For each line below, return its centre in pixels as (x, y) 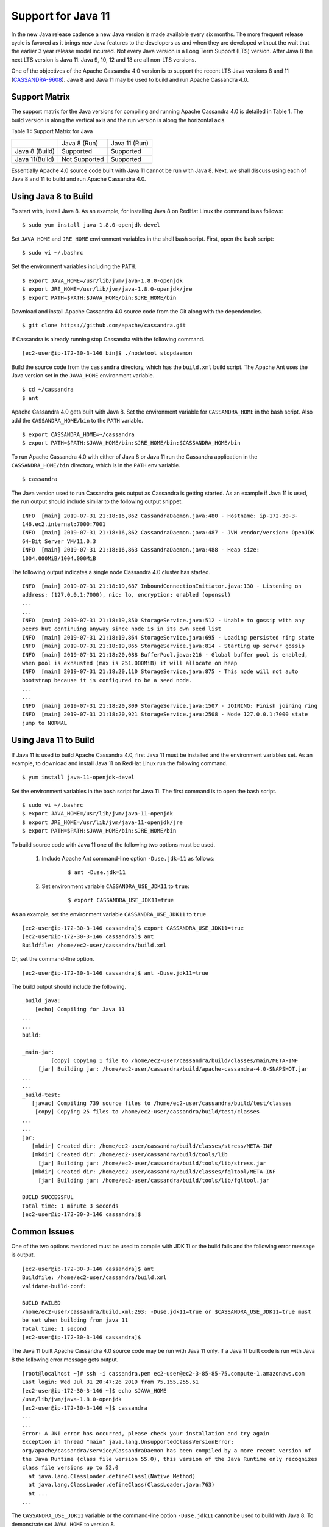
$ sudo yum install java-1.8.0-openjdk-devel (91, 225)
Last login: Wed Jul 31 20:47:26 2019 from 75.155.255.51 (111, 1382)
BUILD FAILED (41, 1303)
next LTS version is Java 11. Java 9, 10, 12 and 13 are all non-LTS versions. (104, 60)
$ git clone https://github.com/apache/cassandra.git (104, 326)
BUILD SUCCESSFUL (48, 1197)
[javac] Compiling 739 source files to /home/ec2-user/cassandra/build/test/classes (162, 1103)
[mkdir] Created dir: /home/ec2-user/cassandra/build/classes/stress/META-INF (152, 1146)
